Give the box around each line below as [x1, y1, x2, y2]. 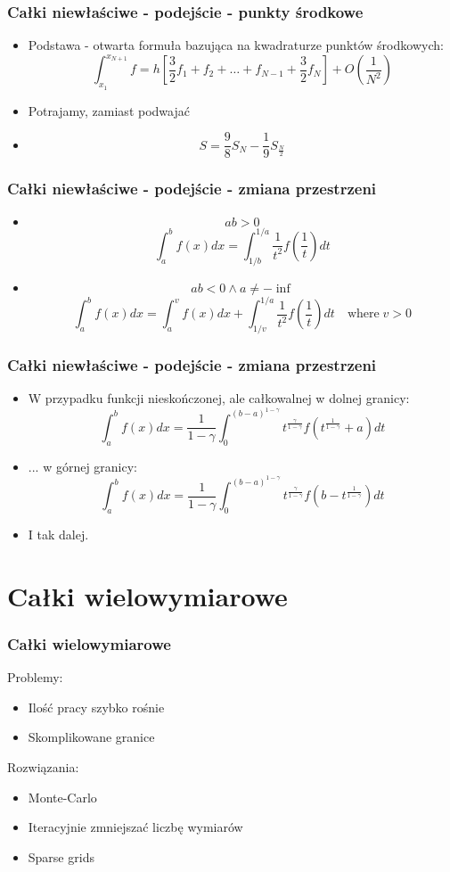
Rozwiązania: [7, 757, 79, 776]
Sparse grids [28, 847, 94, 866]
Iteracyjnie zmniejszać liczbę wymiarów [28, 818, 243, 836]
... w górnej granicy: [28, 457, 138, 475]
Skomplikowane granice [28, 728, 155, 746]
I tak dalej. [28, 524, 89, 543]
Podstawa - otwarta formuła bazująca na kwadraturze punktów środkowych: [28, 36, 444, 54]
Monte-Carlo [28, 787, 97, 806]
